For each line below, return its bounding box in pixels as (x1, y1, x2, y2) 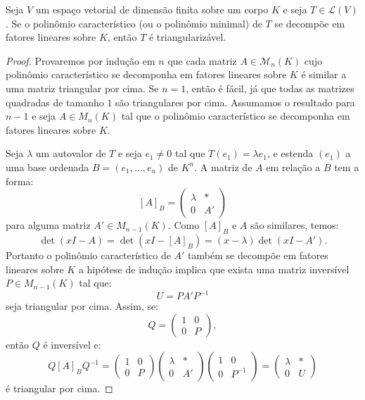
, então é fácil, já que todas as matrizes (186, 80, 354, 95)
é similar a (301, 67, 347, 82)
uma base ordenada (6, 159, 89, 174)
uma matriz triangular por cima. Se (6, 80, 159, 95)
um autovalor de (35, 146, 106, 161)
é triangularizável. (148, 30, 226, 44)
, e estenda (267, 146, 314, 161)
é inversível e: (43, 337, 101, 351)
